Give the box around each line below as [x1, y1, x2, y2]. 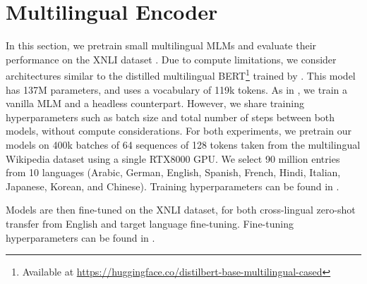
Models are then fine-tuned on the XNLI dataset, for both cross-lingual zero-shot [6, 202, 356, 217]
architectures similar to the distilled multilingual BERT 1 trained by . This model [6, 66, 356, 82]
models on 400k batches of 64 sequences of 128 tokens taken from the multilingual [6, 137, 361, 152]
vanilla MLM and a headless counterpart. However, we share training [6, 96, 304, 111]
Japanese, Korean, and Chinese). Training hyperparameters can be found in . [6, 178, 339, 193]
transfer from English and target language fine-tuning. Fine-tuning [6, 216, 294, 230]
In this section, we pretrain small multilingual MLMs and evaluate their [6, 38, 317, 53]
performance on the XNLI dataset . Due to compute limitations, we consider [6, 51, 337, 66]
